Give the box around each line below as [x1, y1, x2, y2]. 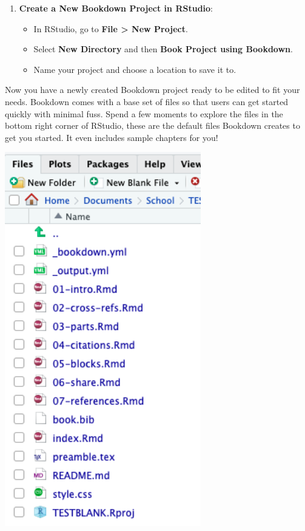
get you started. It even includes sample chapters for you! [5, 131, 218, 143]
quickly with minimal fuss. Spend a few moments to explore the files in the [5, 107, 283, 120]
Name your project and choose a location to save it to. [33, 63, 236, 75]
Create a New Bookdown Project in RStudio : [19, 2, 213, 14]
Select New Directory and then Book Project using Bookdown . [33, 43, 293, 55]
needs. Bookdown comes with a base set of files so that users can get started [5, 95, 289, 108]
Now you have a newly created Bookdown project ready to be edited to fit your [5, 83, 300, 96]
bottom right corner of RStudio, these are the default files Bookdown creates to [5, 119, 300, 132]
